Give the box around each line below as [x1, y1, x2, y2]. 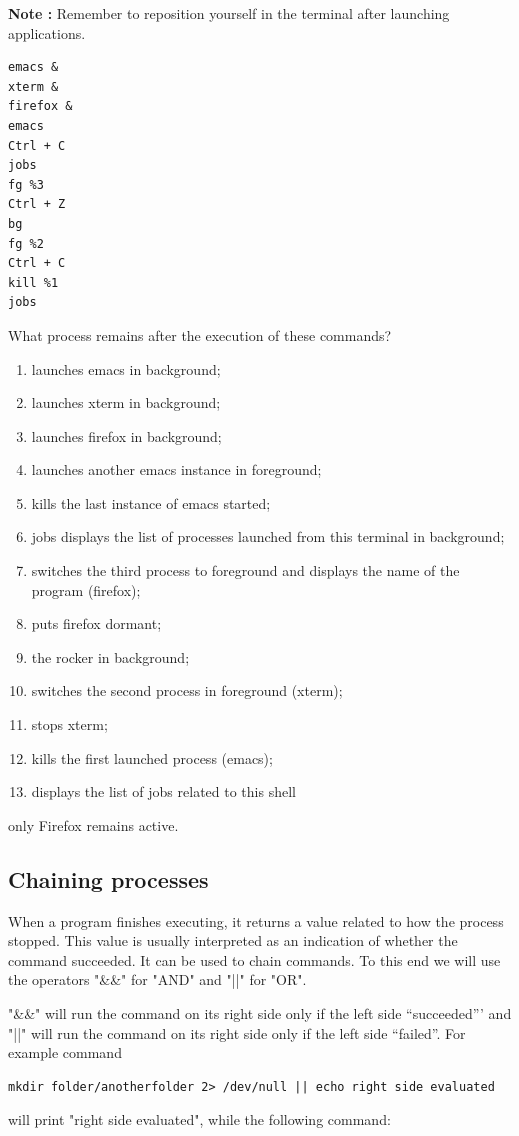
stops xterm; [31, 714, 108, 735]
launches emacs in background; [31, 358, 221, 379]
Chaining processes [8, 863, 209, 894]
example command [8, 1042, 122, 1063]
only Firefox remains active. [8, 814, 179, 835]
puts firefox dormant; [31, 613, 162, 634]
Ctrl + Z [8, 197, 66, 212]
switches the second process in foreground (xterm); [31, 680, 343, 701]
